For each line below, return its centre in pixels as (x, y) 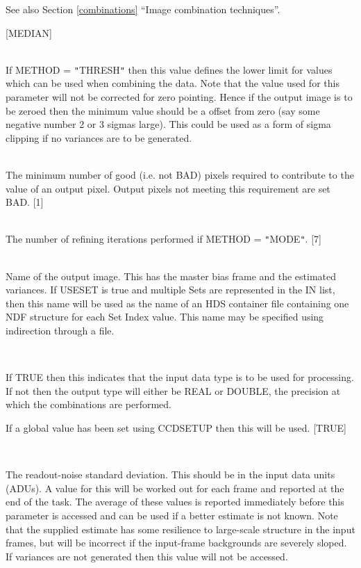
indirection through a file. (60, 330)
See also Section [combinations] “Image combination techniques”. (143, 9)
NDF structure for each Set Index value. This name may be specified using (165, 317)
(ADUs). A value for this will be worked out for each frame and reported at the (175, 488)
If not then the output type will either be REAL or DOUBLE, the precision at (173, 390)
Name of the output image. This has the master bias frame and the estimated (171, 276)
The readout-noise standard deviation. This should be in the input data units (170, 474)
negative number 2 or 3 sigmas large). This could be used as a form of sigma (168, 124)
